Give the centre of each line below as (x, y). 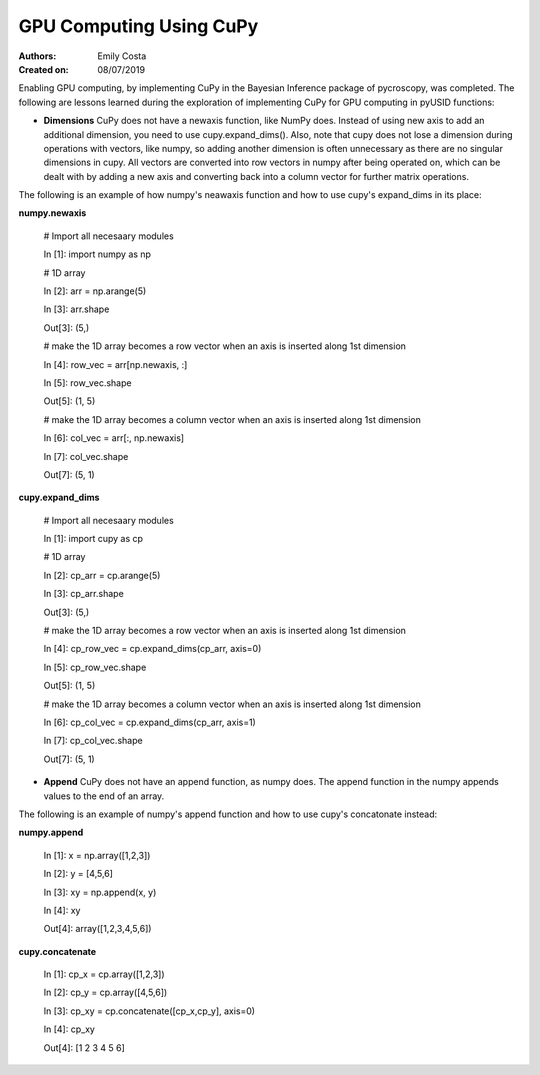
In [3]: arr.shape (76, 309)
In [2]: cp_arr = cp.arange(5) (102, 575)
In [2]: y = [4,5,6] (78, 874)
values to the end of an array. (104, 796)
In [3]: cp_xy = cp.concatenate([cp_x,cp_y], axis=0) (149, 1011)
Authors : (37, 56)
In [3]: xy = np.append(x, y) (100, 892)
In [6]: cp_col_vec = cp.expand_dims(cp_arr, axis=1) (150, 722)
